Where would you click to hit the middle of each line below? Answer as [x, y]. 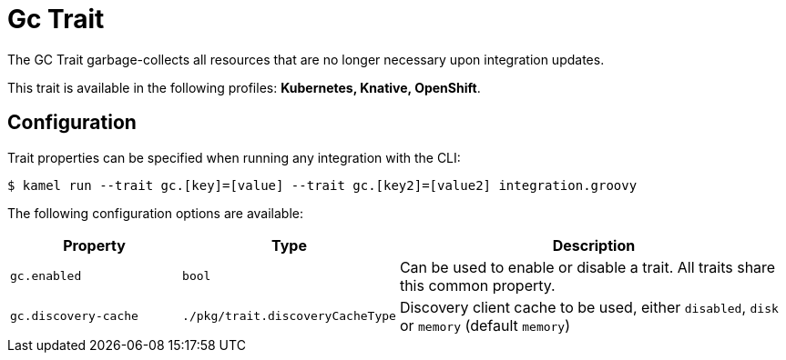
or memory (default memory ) [485, 325]
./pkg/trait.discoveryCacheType [289, 316]
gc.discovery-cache [74, 316]
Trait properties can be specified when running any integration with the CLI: [234, 157]
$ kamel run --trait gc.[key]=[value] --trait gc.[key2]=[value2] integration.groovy [322, 185]
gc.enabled [46, 276]
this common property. [477, 285]
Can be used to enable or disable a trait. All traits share [587, 267]
